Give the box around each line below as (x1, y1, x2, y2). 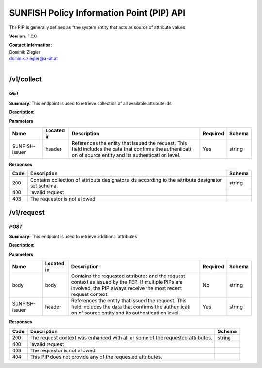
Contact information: (9, 42, 52, 48)
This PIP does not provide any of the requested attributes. (30, 353, 163, 360)
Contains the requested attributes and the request (71, 273, 185, 279)
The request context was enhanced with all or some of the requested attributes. (30, 334, 213, 341)
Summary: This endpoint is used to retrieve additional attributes (9, 233, 137, 239)
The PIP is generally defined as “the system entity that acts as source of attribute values (9, 24, 185, 30)
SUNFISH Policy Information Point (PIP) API (9, 7, 186, 18)
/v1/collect (9, 75, 42, 84)
